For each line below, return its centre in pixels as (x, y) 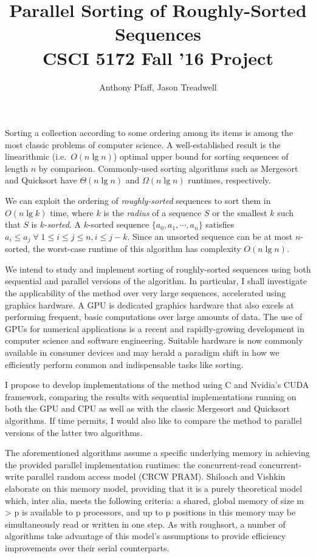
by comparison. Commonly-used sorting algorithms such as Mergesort (168, 168)
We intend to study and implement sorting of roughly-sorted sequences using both (158, 269)
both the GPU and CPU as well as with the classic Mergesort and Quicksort (147, 408)
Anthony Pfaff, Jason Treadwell (158, 87)
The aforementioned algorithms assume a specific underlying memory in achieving (157, 453)
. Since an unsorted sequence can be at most (210, 236)
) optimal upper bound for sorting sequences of (201, 156)
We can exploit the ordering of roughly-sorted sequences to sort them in (138, 201)
